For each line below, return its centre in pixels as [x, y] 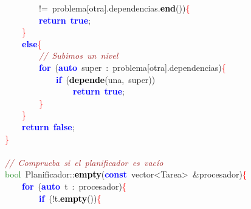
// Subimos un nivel [79, 55]
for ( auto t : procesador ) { [74, 186]
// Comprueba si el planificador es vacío [84, 162]
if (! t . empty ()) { [70, 198]
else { [32, 43]
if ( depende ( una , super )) [106, 79]
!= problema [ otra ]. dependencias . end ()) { [115, 8]
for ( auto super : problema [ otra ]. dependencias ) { [132, 67]
